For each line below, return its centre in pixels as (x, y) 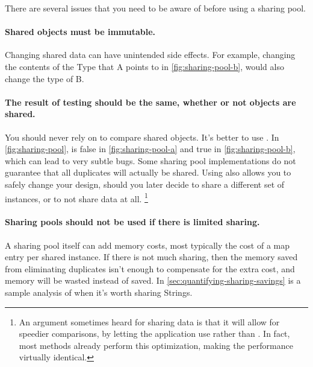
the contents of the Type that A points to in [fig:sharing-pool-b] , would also (144, 66)
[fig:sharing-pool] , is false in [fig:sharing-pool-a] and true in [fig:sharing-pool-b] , (150, 149)
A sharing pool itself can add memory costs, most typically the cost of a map (147, 245)
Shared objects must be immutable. (80, 32)
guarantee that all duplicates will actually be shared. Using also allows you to (148, 172)
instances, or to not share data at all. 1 (76, 197)
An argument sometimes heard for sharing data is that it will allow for (149, 321)
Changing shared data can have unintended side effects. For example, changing (150, 55)
